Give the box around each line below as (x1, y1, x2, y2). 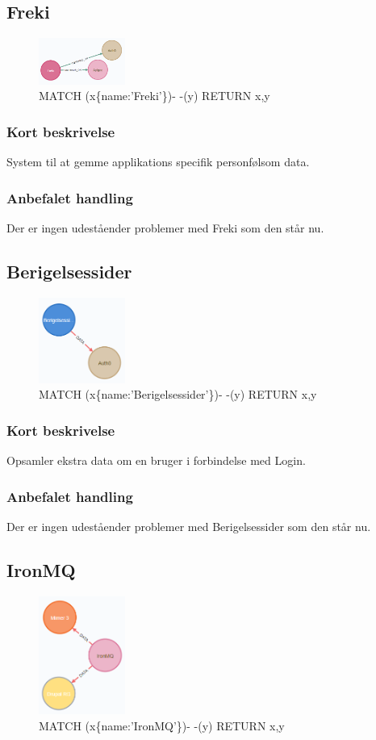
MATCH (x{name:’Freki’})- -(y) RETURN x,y (39, 87, 270, 104)
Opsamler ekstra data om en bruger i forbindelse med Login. (6, 452, 306, 469)
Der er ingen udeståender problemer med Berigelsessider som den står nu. (6, 518, 371, 535)
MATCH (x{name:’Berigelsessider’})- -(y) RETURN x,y (39, 386, 317, 403)
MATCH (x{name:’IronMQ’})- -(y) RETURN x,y (39, 717, 285, 734)
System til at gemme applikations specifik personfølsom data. (6, 153, 310, 170)
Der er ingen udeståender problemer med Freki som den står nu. (6, 219, 324, 236)
